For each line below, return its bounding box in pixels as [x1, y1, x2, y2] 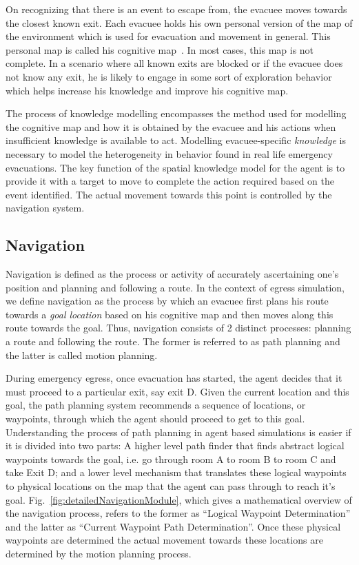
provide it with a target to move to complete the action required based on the [6, 174, 334, 188]
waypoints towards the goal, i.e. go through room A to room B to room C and [6, 451, 336, 466]
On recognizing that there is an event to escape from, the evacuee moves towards [6, 2, 347, 16]
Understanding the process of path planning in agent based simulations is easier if [6, 424, 351, 439]
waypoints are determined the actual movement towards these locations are [6, 533, 323, 547]
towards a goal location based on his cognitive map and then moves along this [6, 307, 334, 321]
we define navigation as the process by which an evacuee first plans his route [6, 294, 329, 308]
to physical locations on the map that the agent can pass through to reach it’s [6, 479, 336, 493]
